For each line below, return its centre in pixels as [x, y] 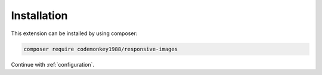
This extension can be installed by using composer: [74, 33]
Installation [39, 15]
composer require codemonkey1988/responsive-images [101, 49]
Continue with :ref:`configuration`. [53, 64]
